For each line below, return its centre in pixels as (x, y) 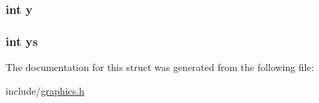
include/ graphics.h (45, 90)
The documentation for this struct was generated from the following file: (160, 67)
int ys (22, 41)
